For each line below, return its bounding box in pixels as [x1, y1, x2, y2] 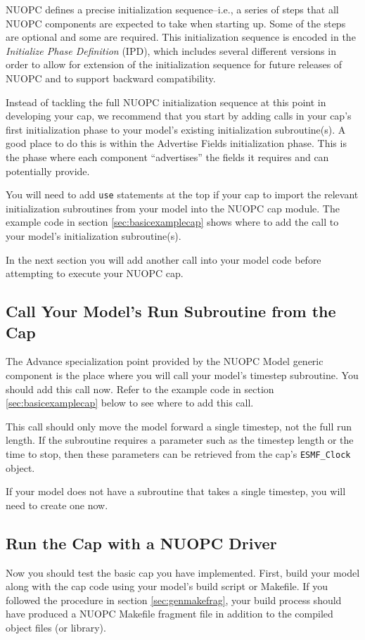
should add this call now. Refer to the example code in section [6, 381, 274, 396]
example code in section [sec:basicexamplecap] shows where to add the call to [6, 215, 339, 229]
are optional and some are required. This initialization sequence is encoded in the [6, 30, 356, 44]
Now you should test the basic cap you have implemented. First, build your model [6, 565, 360, 580]
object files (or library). [6, 620, 106, 634]
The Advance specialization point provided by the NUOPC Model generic [6, 354, 324, 369]
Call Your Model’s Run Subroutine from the [6, 300, 336, 322]
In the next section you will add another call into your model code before [6, 252, 321, 267]
